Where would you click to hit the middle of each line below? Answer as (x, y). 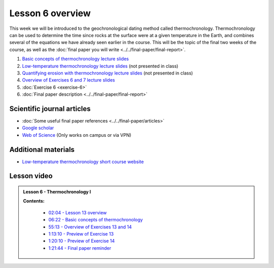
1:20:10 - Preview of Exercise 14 (82, 241)
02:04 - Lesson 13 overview (78, 212)
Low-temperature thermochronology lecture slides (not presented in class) (100, 66)
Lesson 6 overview (50, 13)
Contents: (34, 201)
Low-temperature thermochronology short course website (83, 162)
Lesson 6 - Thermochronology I (57, 192)
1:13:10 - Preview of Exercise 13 (81, 234)
